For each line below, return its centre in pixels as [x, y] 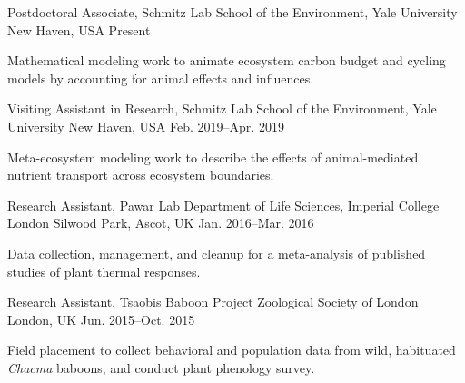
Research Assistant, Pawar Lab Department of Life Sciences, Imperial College [223, 205]
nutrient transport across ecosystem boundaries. [141, 175]
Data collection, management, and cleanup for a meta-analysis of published [217, 253]
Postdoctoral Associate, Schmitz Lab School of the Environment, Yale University [232, 12]
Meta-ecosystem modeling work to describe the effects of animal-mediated [213, 157]
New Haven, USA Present [79, 29]
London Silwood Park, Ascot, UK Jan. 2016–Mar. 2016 [161, 223]
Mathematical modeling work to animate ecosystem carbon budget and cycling [227, 60]
